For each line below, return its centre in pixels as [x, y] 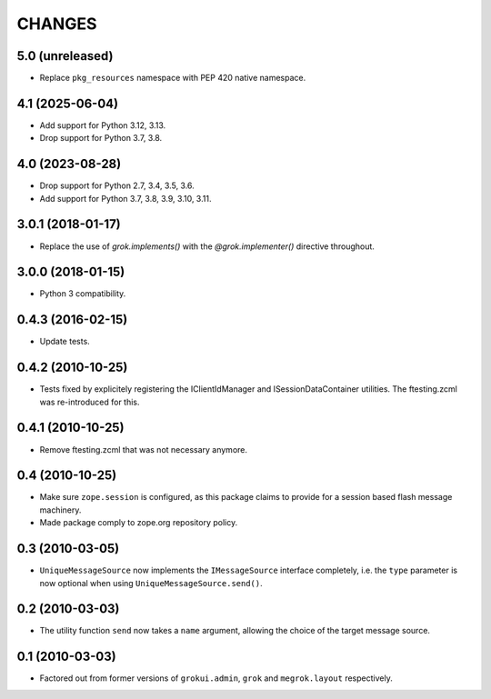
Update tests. [65, 342]
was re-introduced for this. [90, 402]
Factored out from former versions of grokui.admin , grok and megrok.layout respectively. [216, 678]
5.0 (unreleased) [65, 56]
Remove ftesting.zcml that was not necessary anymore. [144, 449]
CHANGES [57, 24]
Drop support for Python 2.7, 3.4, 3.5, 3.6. [117, 185]
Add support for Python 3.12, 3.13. [103, 125]
